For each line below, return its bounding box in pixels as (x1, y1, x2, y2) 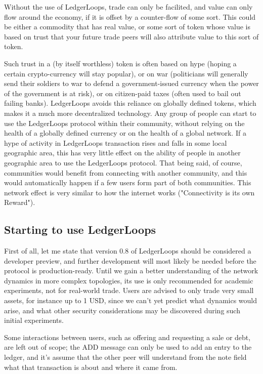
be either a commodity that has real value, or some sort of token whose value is (4, 21, 250, 32)
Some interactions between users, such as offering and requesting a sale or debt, (4, 331, 251, 342)
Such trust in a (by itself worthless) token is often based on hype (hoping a (4, 58, 237, 68)
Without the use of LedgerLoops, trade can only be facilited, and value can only (4, 2, 253, 12)
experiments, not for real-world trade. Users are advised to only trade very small (4, 285, 254, 296)
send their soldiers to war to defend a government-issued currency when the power (4, 78, 259, 89)
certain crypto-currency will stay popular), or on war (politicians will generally (4, 68, 248, 78)
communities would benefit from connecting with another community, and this (4, 167, 247, 178)
